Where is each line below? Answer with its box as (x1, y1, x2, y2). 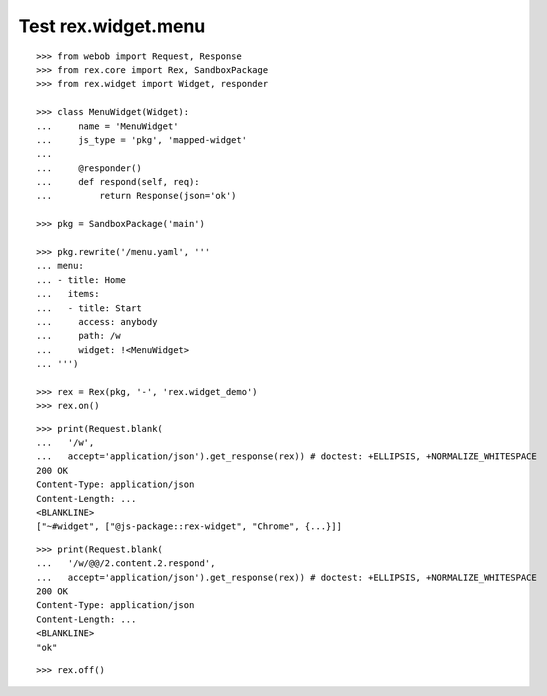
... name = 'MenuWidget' (36, 120, 179, 132)
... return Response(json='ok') (36, 190, 237, 202)
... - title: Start (36, 302, 142, 314)
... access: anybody (36, 316, 158, 327)
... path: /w (36, 330, 121, 342)
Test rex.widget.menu (18, 15, 206, 37)
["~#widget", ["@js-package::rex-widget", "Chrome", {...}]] (36, 521, 342, 532)
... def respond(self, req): (36, 176, 200, 188)
